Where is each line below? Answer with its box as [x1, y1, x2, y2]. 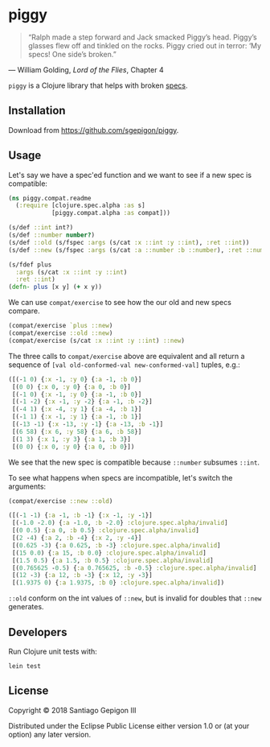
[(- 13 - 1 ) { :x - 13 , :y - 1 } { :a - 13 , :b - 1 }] [11, 420, 164, 428]
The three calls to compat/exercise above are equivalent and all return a [8, 351, 245, 361]
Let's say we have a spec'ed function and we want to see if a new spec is [8, 170, 252, 180]
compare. [8, 306, 40, 316]
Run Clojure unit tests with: [8, 646, 98, 656]
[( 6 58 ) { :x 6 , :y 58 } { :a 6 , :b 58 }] [11, 427, 142, 435]
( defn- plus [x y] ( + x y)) [8, 283, 103, 291]
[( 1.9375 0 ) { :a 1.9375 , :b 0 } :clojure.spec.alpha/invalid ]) [11, 579, 225, 587]
